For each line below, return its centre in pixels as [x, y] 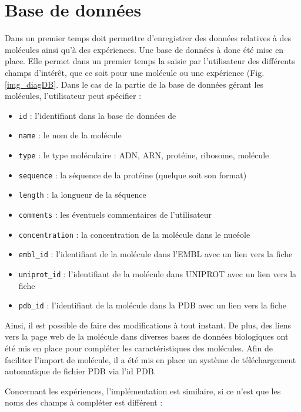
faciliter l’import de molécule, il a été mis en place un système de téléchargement [150, 359]
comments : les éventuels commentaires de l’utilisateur [115, 214]
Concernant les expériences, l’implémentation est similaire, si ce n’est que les [143, 391]
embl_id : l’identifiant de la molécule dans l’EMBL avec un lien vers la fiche [155, 254]
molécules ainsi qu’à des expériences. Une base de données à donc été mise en [144, 49]
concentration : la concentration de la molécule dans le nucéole [134, 234]
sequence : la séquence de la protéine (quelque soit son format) [133, 175]
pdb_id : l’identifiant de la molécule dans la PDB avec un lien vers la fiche [152, 305]
